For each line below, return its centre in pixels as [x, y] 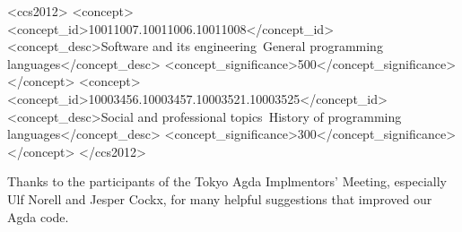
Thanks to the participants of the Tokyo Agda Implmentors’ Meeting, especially [227, 181]
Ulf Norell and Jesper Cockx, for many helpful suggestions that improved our [220, 198]
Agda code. [38, 216]
